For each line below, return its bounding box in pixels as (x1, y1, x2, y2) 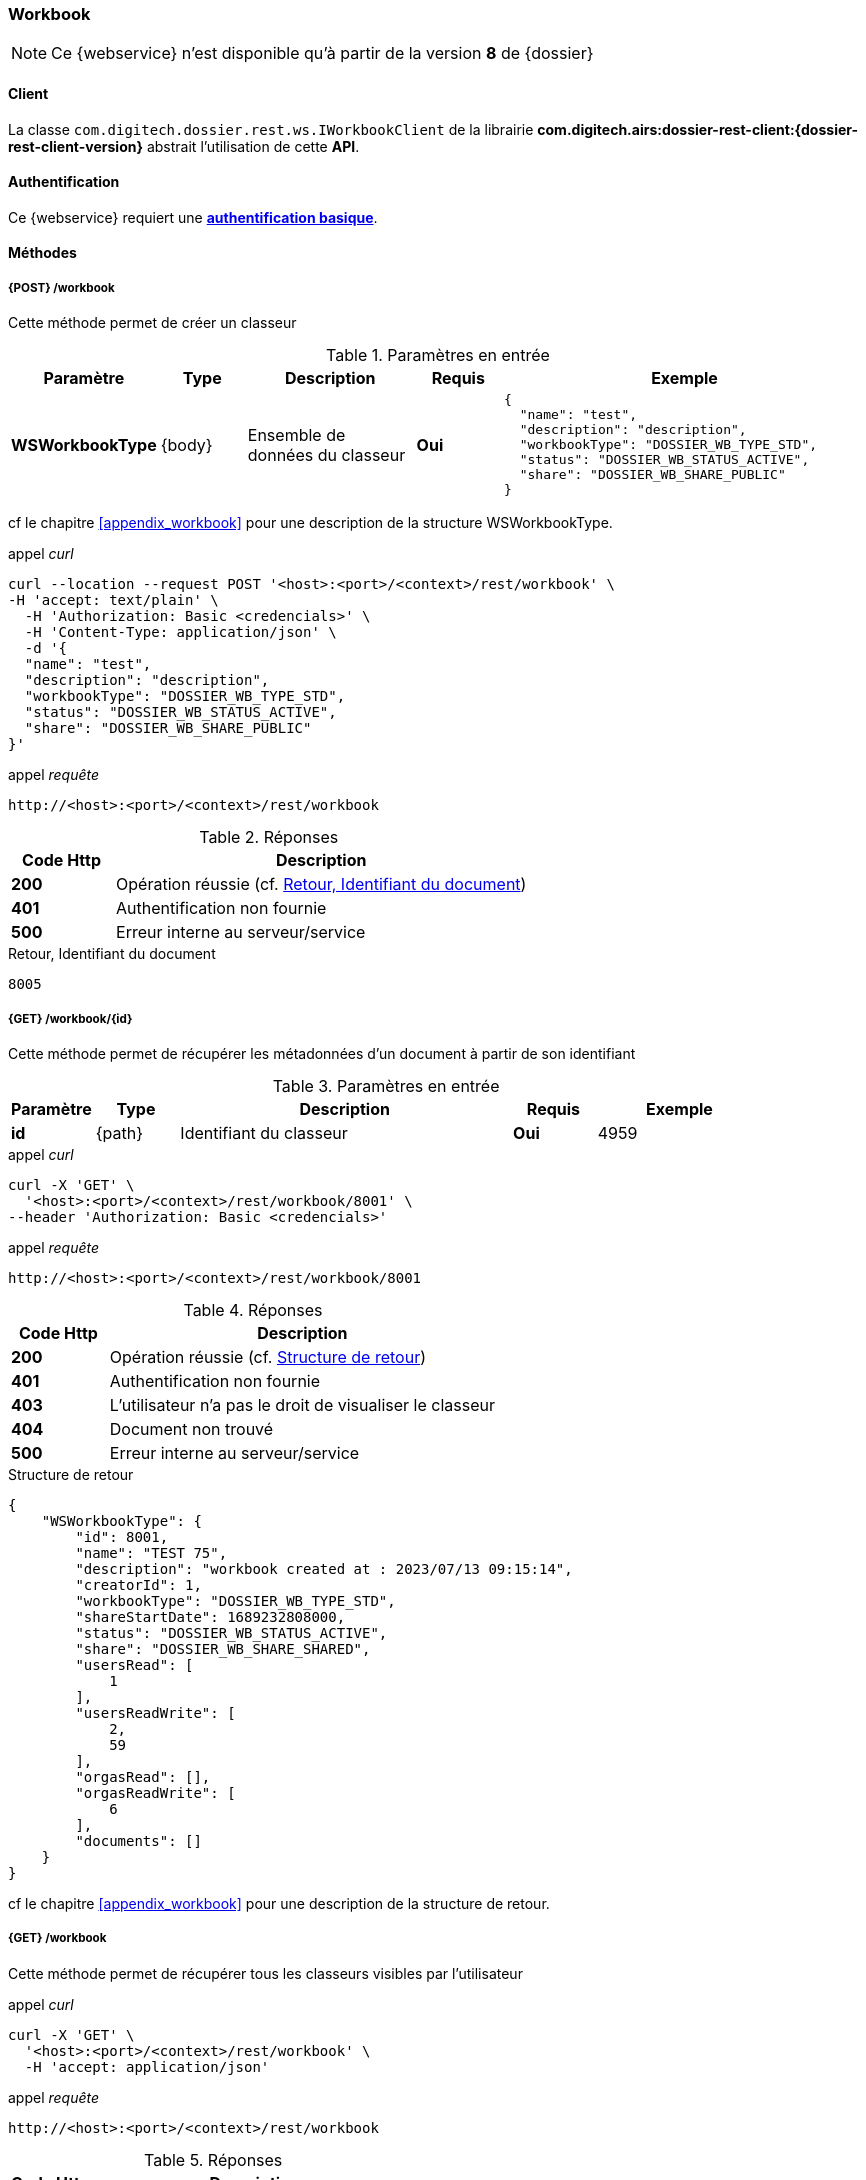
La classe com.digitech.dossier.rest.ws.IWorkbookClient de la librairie (8, 120, 534, 138)
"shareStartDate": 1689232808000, (75, 1608, 346, 1625)
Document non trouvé (109, 1418, 274, 1439)
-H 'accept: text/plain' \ (8, 592, 219, 609)
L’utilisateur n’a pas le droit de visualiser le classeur (109, 1394, 495, 1415)
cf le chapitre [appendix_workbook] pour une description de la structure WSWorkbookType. (8, 514, 613, 532)
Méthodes (8, 244, 77, 262)
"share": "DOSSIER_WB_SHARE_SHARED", (75, 1640, 371, 1657)
